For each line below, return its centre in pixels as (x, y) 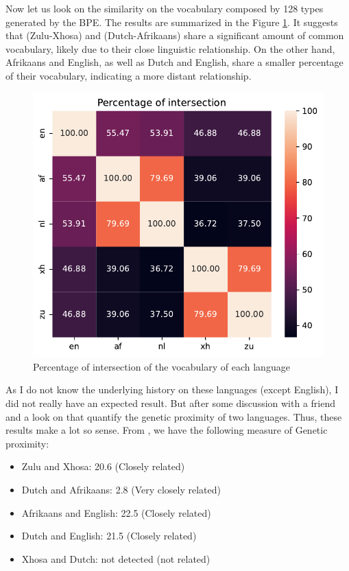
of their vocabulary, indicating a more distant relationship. (129, 75)
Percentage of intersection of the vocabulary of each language (161, 366)
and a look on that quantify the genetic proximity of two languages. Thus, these (174, 416)
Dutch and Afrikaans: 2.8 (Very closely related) (121, 489)
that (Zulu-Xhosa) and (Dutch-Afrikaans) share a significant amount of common (175, 35)
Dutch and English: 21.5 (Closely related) (109, 536)
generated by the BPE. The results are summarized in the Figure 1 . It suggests (172, 22)
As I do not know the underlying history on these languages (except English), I (172, 389)
